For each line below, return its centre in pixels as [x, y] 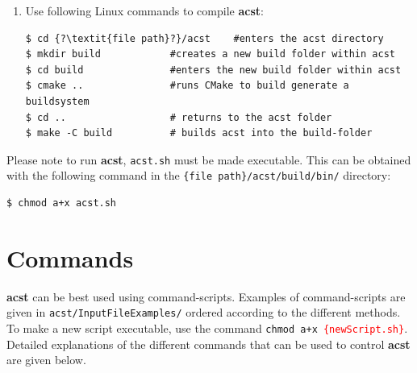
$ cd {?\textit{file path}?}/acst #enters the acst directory [204, 38]
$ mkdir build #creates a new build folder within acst [210, 54]
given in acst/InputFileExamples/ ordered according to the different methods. [204, 312]
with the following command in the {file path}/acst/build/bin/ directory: [199, 175]
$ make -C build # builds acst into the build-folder [199, 133]
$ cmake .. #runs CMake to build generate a [187, 86]
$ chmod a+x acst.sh [62, 203]
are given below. [46, 360]
